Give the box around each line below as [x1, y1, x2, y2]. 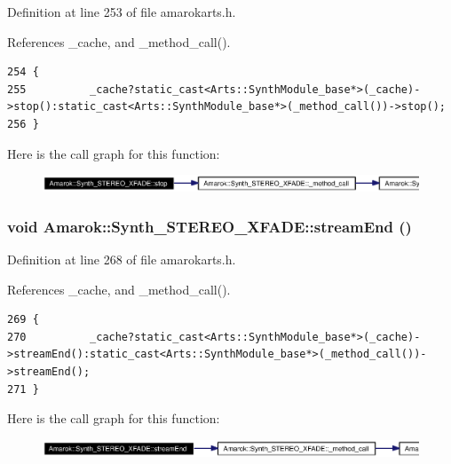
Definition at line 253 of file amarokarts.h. [7, 3, 236, 20]
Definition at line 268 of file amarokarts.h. [7, 250, 236, 269]
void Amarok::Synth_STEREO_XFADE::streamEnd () [7, 215, 412, 237]
